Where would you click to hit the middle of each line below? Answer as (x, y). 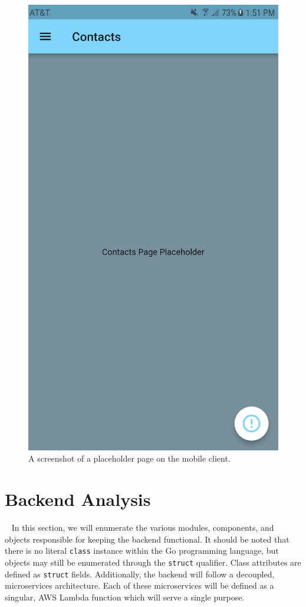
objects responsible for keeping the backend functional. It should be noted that (147, 539)
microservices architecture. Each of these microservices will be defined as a (139, 585)
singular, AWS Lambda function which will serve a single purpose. (125, 597)
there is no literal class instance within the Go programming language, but (142, 551)
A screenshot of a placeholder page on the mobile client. (129, 458)
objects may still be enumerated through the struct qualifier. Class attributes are (153, 562)
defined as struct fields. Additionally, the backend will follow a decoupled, (140, 574)
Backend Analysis (78, 499)
